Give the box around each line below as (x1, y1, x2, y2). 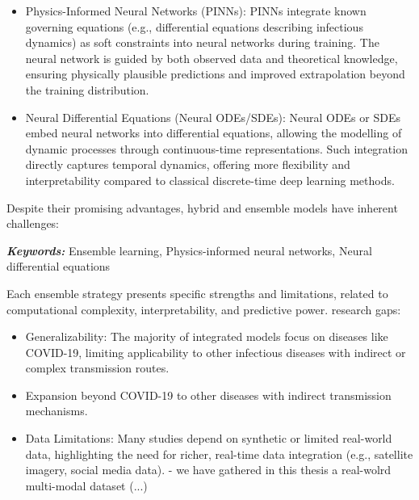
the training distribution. (25, 81, 149, 98)
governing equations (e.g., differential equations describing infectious (25, 18, 363, 35)
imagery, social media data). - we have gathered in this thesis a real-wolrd (25, 461, 392, 478)
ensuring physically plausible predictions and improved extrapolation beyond (25, 65, 405, 82)
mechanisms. (25, 402, 88, 419)
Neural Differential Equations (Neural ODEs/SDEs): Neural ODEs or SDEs (25, 108, 400, 125)
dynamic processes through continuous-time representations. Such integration (25, 140, 408, 157)
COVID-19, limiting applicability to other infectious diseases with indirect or (25, 343, 406, 360)
